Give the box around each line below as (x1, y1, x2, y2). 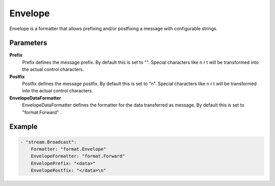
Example (9, 122, 38, 131)
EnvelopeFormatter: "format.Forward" (31, 153, 125, 159)
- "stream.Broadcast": (20, 139, 77, 145)
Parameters (9, 39, 47, 47)
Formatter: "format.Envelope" (31, 146, 106, 152)
